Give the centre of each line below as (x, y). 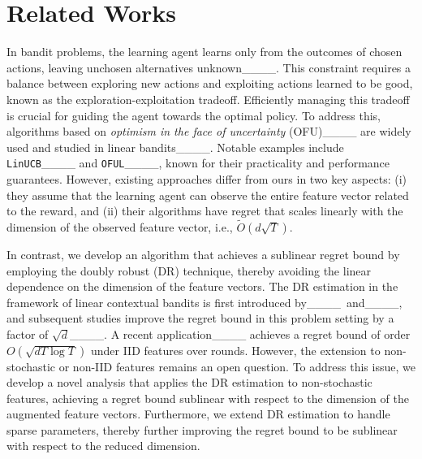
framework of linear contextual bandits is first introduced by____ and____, (205, 302)
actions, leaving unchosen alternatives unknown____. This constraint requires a (209, 67)
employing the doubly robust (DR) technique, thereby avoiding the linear (189, 270)
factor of (28, 333)
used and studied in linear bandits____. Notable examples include (175, 147)
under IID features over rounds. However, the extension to (235, 350)
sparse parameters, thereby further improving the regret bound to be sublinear (202, 429)
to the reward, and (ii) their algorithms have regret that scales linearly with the (205, 211)
